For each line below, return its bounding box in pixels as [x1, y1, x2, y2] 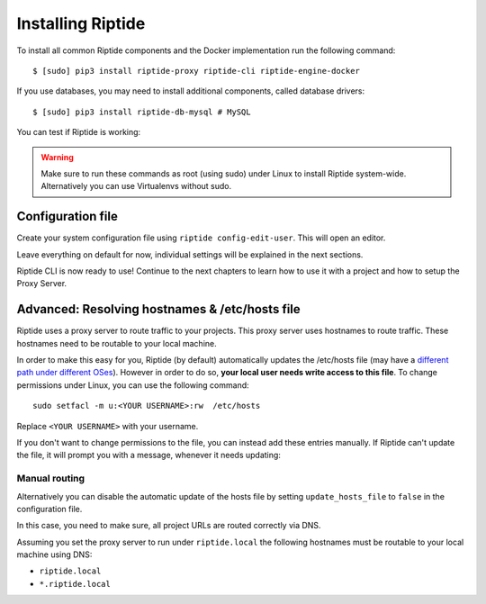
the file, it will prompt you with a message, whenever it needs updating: [16, 450, 281, 461]
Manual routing [16, 473, 85, 485]
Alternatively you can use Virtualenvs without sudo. [40, 181, 232, 192]
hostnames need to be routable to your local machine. [16, 338, 217, 348]
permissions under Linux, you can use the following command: [16, 379, 249, 391]
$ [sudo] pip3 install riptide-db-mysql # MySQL [32, 106, 251, 117]
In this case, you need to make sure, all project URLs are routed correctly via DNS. [16, 520, 321, 531]
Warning [40, 151, 74, 162]
